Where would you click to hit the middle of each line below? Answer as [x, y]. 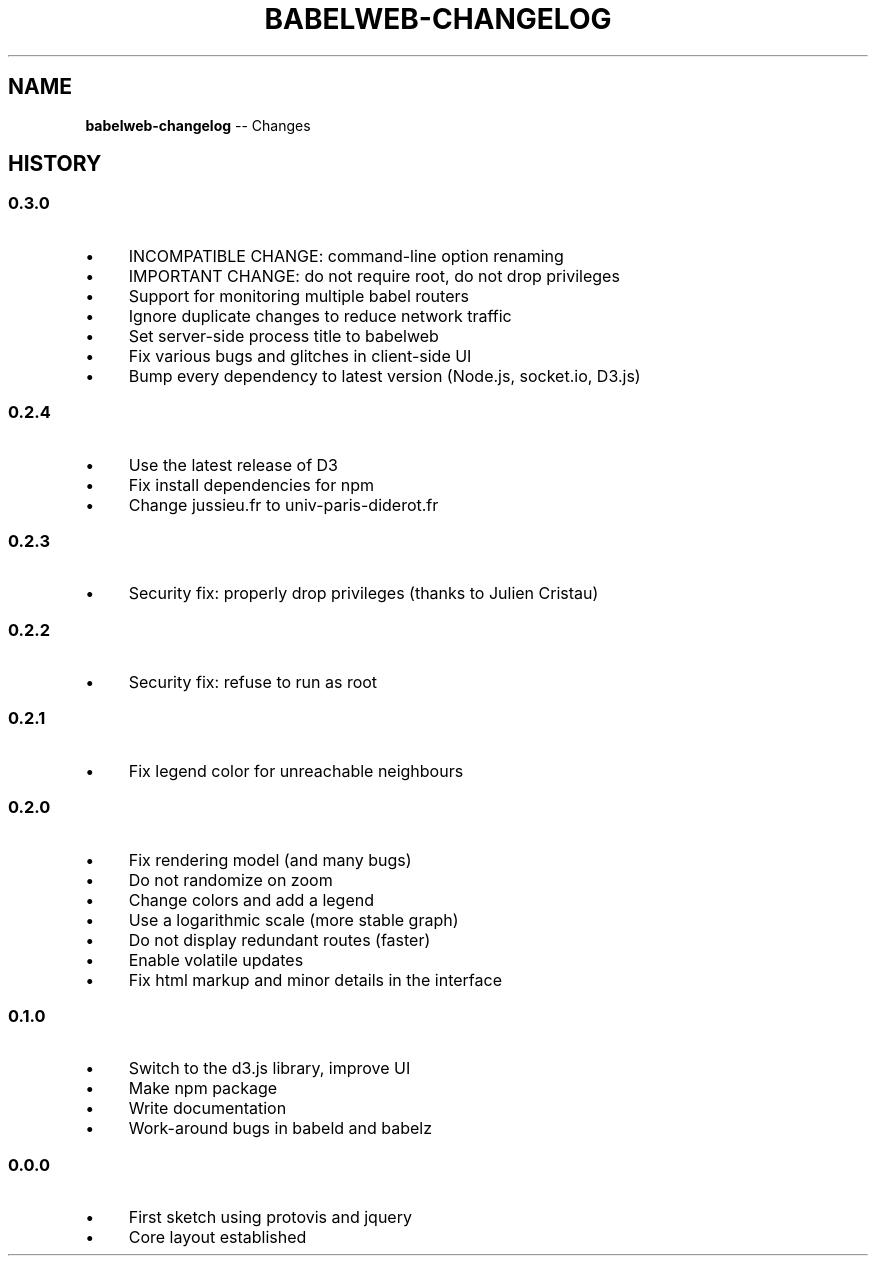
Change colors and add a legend [251, 899]
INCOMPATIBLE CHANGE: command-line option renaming [346, 255]
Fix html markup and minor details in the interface [315, 979]
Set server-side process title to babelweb [283, 335]
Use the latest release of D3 [233, 464]
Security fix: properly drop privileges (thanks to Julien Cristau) [363, 593]
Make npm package [203, 1088]
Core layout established [217, 1237]
